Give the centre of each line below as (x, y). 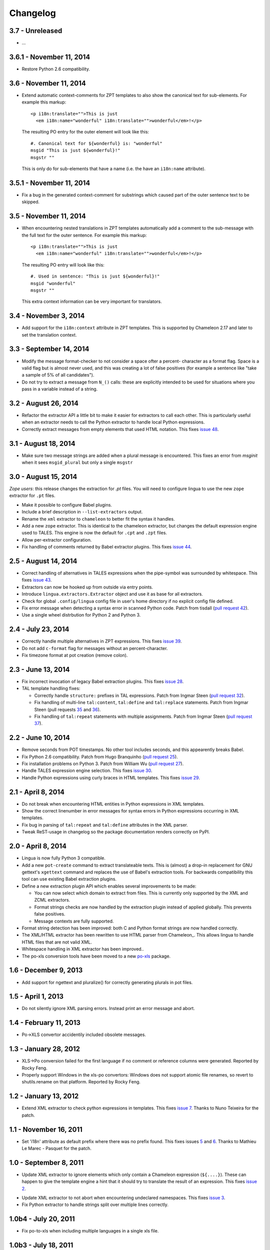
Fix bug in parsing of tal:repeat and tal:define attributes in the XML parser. (105, 824)
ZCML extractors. (52, 900)
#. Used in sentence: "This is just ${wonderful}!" (95, 276)
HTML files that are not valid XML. (57, 942)
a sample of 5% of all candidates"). (58, 375)
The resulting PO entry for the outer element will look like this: (85, 132)
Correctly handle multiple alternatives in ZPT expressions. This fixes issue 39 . (102, 641)
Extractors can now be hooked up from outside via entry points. (87, 587)
